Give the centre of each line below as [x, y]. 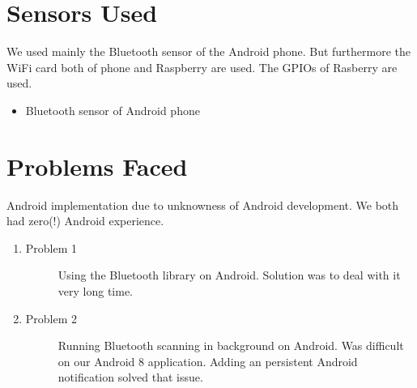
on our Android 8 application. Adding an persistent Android [208, 361]
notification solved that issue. [130, 377]
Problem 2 [51, 318]
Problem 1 [51, 247]
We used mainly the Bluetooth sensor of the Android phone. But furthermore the [209, 51]
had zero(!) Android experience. [85, 221]
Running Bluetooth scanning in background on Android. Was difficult [231, 345]
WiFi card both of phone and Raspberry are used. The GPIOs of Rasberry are [202, 67]
